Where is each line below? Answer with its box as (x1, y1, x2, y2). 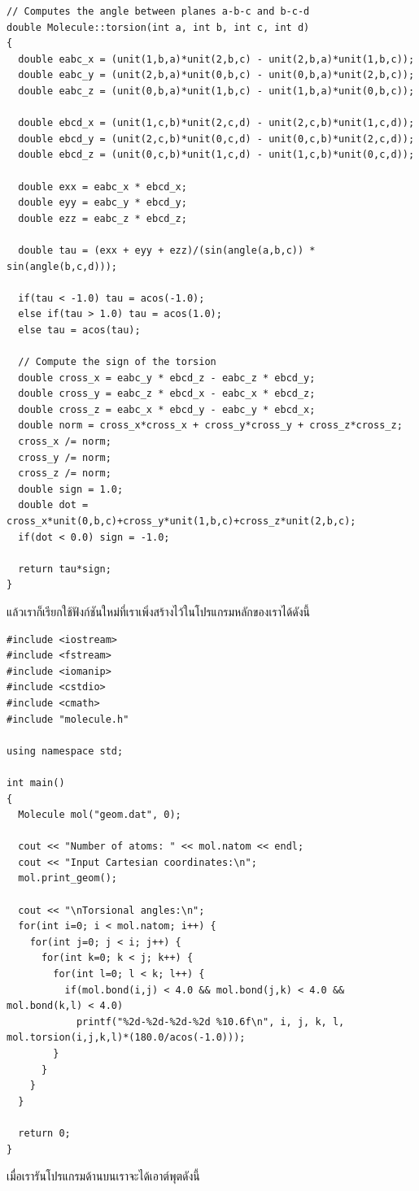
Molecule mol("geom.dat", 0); (18, 809, 181, 821)
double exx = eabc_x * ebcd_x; (18, 180, 187, 193)
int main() (7, 776, 65, 789)
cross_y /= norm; (18, 451, 111, 463)
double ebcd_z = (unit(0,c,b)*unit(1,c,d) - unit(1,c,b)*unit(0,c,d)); (18, 149, 415, 161)
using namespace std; (7, 745, 124, 757)
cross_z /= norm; (18, 467, 111, 480)
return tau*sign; (18, 563, 111, 575)
